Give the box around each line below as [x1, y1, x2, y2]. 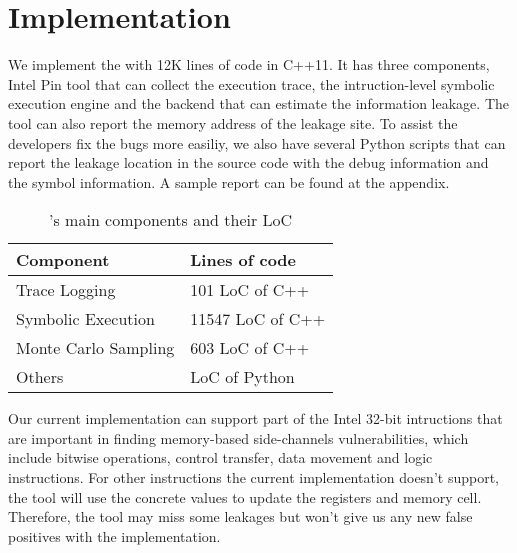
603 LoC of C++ [190, 336, 310, 360]
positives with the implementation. [8, 525, 221, 546]
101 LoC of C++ [190, 278, 310, 302]
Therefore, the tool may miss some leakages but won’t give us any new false [8, 506, 473, 527]
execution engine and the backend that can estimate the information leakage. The [8, 93, 509, 114]
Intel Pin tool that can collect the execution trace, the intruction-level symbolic [8, 73, 495, 94]
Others [16, 365, 64, 389]
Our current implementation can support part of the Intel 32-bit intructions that [8, 408, 503, 429]
